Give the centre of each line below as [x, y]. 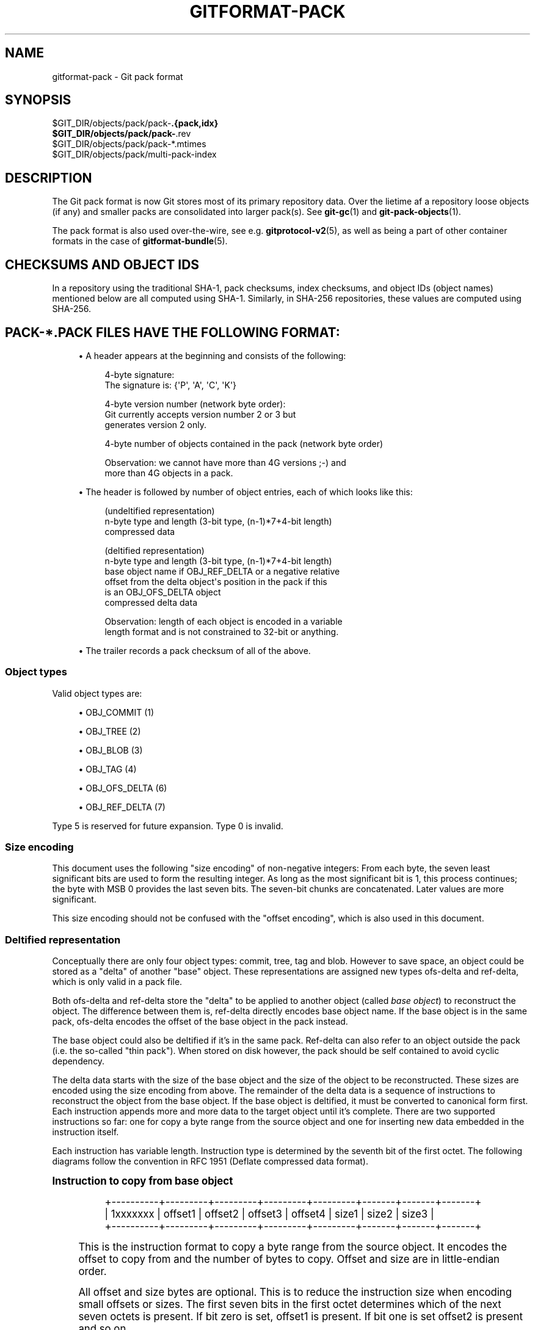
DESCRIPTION [49, 178]
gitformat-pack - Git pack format [118, 76]
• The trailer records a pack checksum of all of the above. [195, 650]
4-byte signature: [140, 374]
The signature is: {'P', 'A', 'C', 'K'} [171, 385]
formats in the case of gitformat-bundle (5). [140, 241]
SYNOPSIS [38, 100]
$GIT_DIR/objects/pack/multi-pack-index [134, 154]
